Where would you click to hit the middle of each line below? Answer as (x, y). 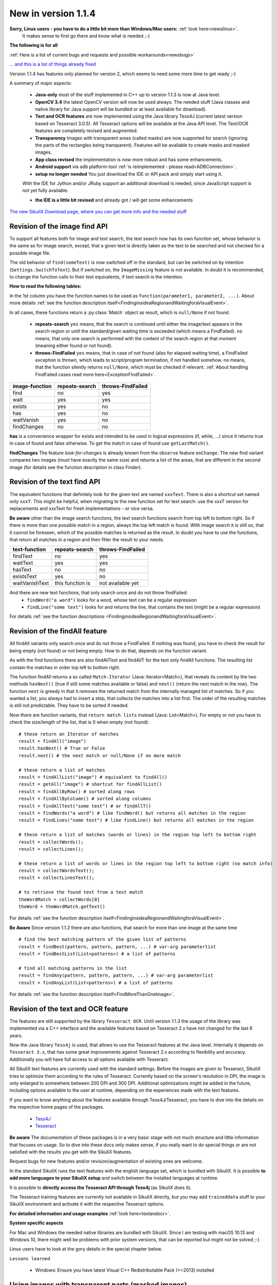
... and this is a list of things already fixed (53, 64)
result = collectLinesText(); (57, 878)
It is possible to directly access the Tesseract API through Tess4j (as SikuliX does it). (101, 1187)
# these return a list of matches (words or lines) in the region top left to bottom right (137, 835)
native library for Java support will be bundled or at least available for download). (121, 109)
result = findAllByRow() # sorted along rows (77, 791)
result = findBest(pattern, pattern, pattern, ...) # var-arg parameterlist (117, 947)
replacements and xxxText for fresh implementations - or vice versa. (82, 508)
